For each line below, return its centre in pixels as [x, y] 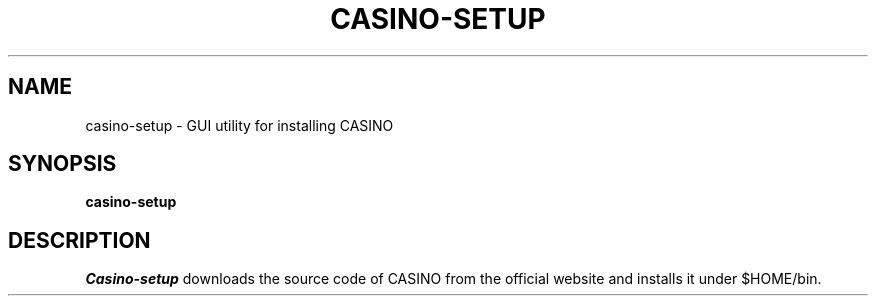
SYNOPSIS [62, 164]
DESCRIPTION [79, 240]
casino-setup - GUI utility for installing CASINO [239, 125]
